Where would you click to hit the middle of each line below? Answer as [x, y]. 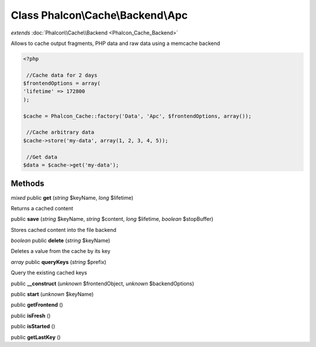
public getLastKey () [36, 337]
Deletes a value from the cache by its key [61, 251]
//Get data [42, 157]
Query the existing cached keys [49, 273]
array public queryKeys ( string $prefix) [59, 262]
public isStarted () [33, 327]
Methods [28, 184]
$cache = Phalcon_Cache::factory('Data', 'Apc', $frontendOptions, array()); [137, 116]
